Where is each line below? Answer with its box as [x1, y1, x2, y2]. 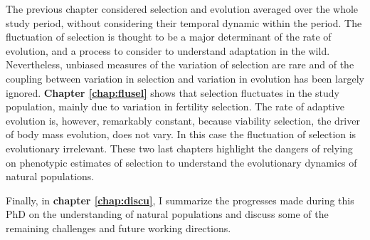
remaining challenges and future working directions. [6, 220, 231, 235]
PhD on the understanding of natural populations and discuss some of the [6, 207, 329, 221]
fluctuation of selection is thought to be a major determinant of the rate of [6, 29, 332, 44]
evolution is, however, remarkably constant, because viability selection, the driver [6, 113, 360, 127]
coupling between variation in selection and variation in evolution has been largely [6, 71, 364, 85]
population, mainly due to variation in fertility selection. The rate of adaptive [6, 99, 344, 114]
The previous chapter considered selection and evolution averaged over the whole [6, 1, 359, 16]
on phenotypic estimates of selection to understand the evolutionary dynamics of [6, 155, 357, 169]
